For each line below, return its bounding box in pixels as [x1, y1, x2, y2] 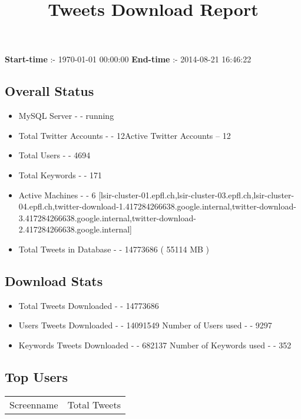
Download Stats [5, 271, 103, 290]
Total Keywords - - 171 [18, 168, 102, 181]
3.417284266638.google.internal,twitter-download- [18, 211, 196, 224]
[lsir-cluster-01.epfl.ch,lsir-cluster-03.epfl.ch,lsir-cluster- [98, 188, 295, 201]
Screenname [9, 397, 58, 411]
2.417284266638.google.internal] [18, 223, 132, 235]
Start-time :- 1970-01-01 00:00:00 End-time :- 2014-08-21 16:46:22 [5, 53, 252, 65]
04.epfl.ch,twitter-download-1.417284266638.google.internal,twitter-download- [18, 200, 296, 212]
